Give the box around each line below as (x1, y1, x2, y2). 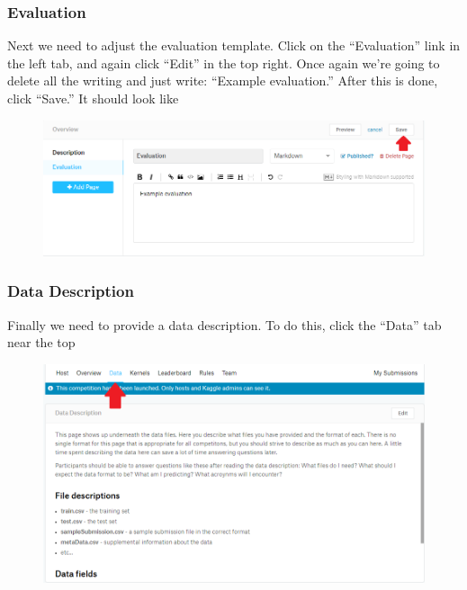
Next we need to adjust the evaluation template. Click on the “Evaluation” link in (7, 36, 461, 55)
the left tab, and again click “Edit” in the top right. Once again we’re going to (7, 53, 440, 72)
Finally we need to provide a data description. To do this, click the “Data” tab (7, 315, 442, 334)
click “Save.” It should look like (7, 89, 179, 107)
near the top (7, 333, 76, 352)
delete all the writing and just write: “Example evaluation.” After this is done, (7, 71, 438, 90)
